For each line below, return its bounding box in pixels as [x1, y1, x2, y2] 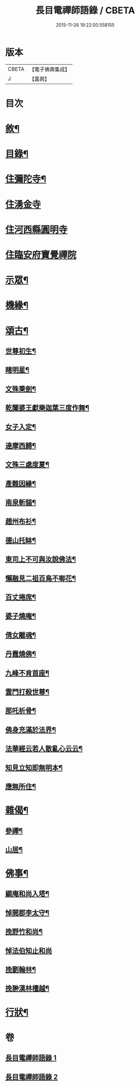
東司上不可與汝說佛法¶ [5, 555, 76, 564]
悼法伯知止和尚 [5, 946, 52, 955]
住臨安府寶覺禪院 [5, 249, 77, 261]
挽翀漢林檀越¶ [5, 984, 50, 993]
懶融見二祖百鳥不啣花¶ [5, 574, 76, 583]
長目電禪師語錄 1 [5, 1054, 57, 1063]
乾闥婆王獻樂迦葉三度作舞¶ [5, 403, 90, 412]
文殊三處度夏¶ [5, 460, 50, 469]
